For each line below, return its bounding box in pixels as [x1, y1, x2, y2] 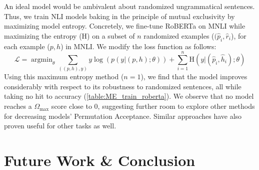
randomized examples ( [143, 30, 214, 41]
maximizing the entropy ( [4, 30, 82, 41]
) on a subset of [87, 30, 135, 41]
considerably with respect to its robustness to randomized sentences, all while [4, 81, 241, 91]
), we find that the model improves [140, 71, 247, 82]
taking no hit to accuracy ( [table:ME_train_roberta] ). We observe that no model [4, 91, 254, 101]
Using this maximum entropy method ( [4, 71, 124, 82]
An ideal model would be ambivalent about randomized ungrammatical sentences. [4, 1, 255, 11]
